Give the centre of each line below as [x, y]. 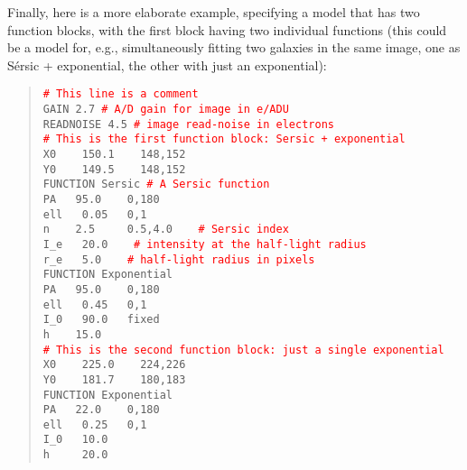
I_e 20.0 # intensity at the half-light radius [205, 244]
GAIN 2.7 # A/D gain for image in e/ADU [166, 110]
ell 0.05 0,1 [95, 214]
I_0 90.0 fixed [101, 320]
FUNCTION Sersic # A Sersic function [156, 184]
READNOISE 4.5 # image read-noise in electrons [188, 124]
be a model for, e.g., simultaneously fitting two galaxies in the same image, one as [234, 47]
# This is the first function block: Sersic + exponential [224, 139]
